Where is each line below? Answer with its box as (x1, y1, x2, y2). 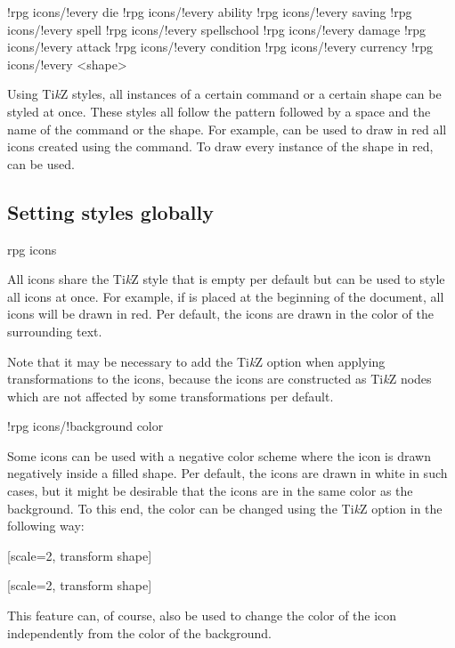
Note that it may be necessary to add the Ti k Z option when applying (7, 352, 386, 370)
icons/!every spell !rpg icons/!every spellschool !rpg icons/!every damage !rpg (7, 20, 427, 38)
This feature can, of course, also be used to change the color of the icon (7, 606, 397, 625)
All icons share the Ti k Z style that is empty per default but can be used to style (7, 270, 445, 288)
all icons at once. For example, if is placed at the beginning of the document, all (7, 287, 444, 305)
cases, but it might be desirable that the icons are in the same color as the (7, 482, 413, 500)
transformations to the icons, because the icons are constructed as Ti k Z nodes (7, 369, 432, 388)
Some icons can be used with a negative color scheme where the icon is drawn (7, 446, 431, 465)
